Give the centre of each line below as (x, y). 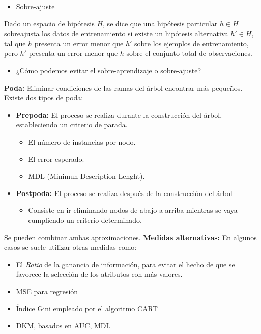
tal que (15, 43)
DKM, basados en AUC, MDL (63, 326)
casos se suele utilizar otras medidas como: (70, 247)
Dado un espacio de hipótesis (49, 23)
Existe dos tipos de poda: (44, 98)
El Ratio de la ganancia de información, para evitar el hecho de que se (125, 264)
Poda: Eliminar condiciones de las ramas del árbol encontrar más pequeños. (123, 87)
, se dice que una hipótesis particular (160, 23)
